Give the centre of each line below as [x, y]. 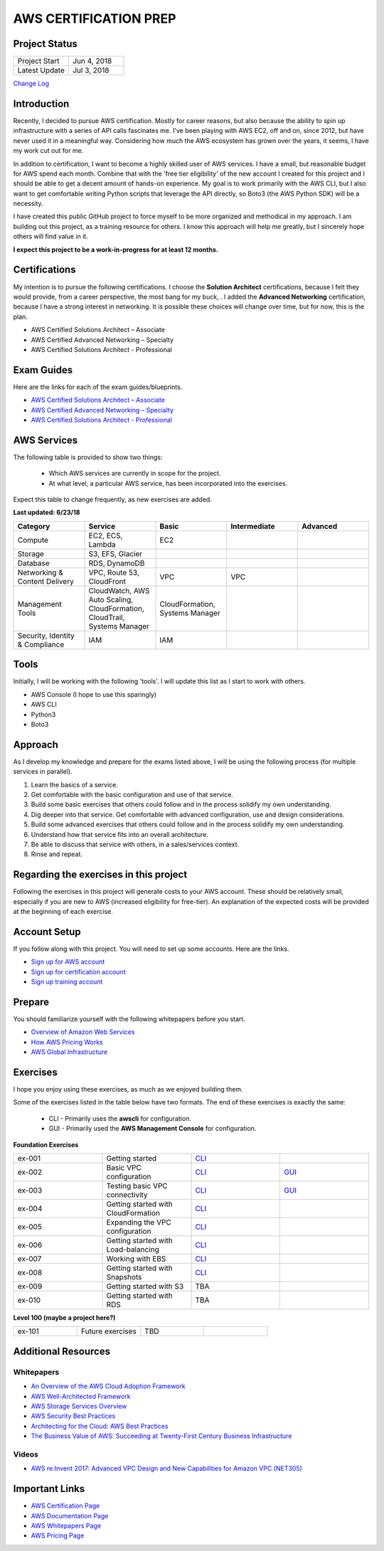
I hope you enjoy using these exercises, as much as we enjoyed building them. [128, 1089]
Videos [26, 1454]
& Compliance [41, 644]
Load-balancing [133, 1249]
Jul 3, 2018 [91, 70]
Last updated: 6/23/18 [47, 513]
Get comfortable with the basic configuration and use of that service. [132, 794]
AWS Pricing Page [58, 1535]
